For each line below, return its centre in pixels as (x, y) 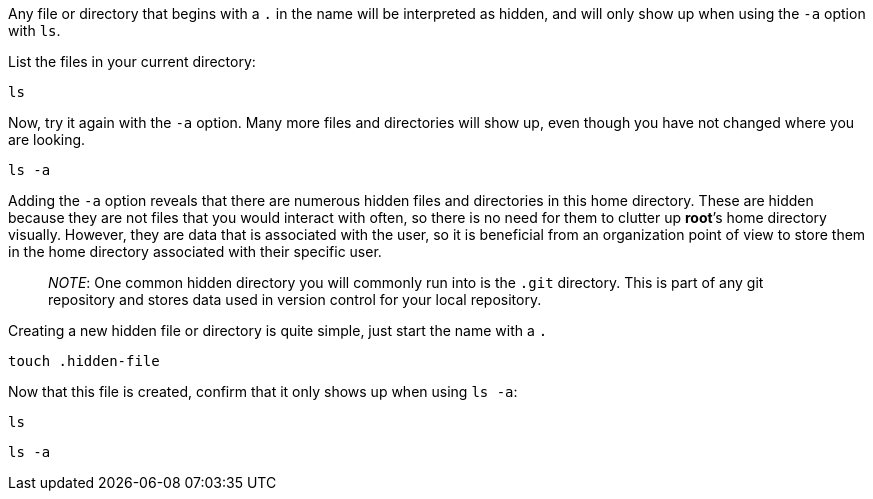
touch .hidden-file (84, 361)
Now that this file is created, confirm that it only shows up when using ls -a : (263, 391)
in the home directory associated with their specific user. (195, 251)
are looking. (47, 139)
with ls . (34, 30)
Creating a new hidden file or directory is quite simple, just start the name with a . (278, 330)
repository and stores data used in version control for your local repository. (295, 299)
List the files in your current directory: (132, 61)
